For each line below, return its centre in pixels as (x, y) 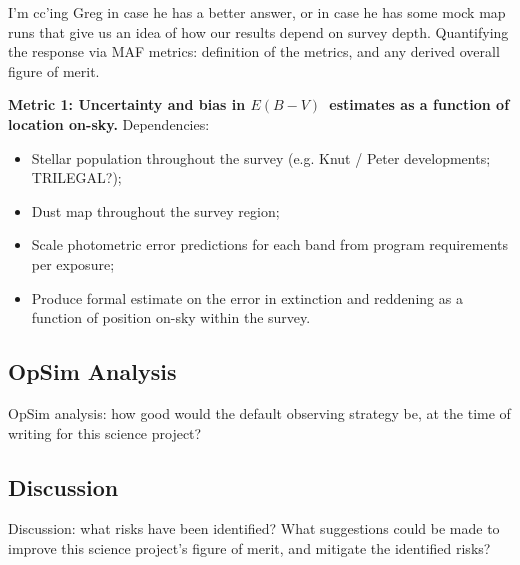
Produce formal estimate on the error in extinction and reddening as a (247, 297)
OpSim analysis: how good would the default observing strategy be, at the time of (259, 412)
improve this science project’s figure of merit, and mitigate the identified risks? (249, 547)
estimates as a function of (419, 104)
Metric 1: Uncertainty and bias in (127, 104)
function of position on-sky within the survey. (171, 317)
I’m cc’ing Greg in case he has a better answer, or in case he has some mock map (257, 12)
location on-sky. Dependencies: (109, 123)
